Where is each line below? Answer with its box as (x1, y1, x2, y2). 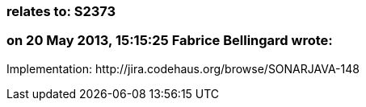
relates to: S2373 (6, 3, 116, 19)
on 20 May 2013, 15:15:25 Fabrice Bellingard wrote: (6, 32, 333, 49)
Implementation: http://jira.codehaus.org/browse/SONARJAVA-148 (6, 61, 360, 76)
